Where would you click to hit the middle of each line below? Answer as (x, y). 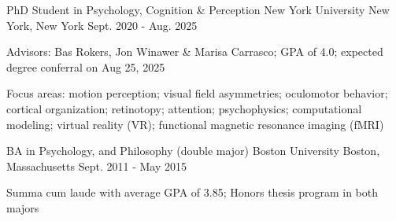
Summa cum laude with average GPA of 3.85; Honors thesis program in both (192, 192)
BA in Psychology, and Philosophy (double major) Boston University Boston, (193, 151)
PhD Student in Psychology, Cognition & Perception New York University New (198, 9)
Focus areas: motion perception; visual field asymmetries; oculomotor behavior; (197, 93)
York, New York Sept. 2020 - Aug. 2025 (102, 25)
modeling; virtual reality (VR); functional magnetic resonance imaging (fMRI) (195, 124)
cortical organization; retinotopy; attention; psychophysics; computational (184, 108)
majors (23, 207)
